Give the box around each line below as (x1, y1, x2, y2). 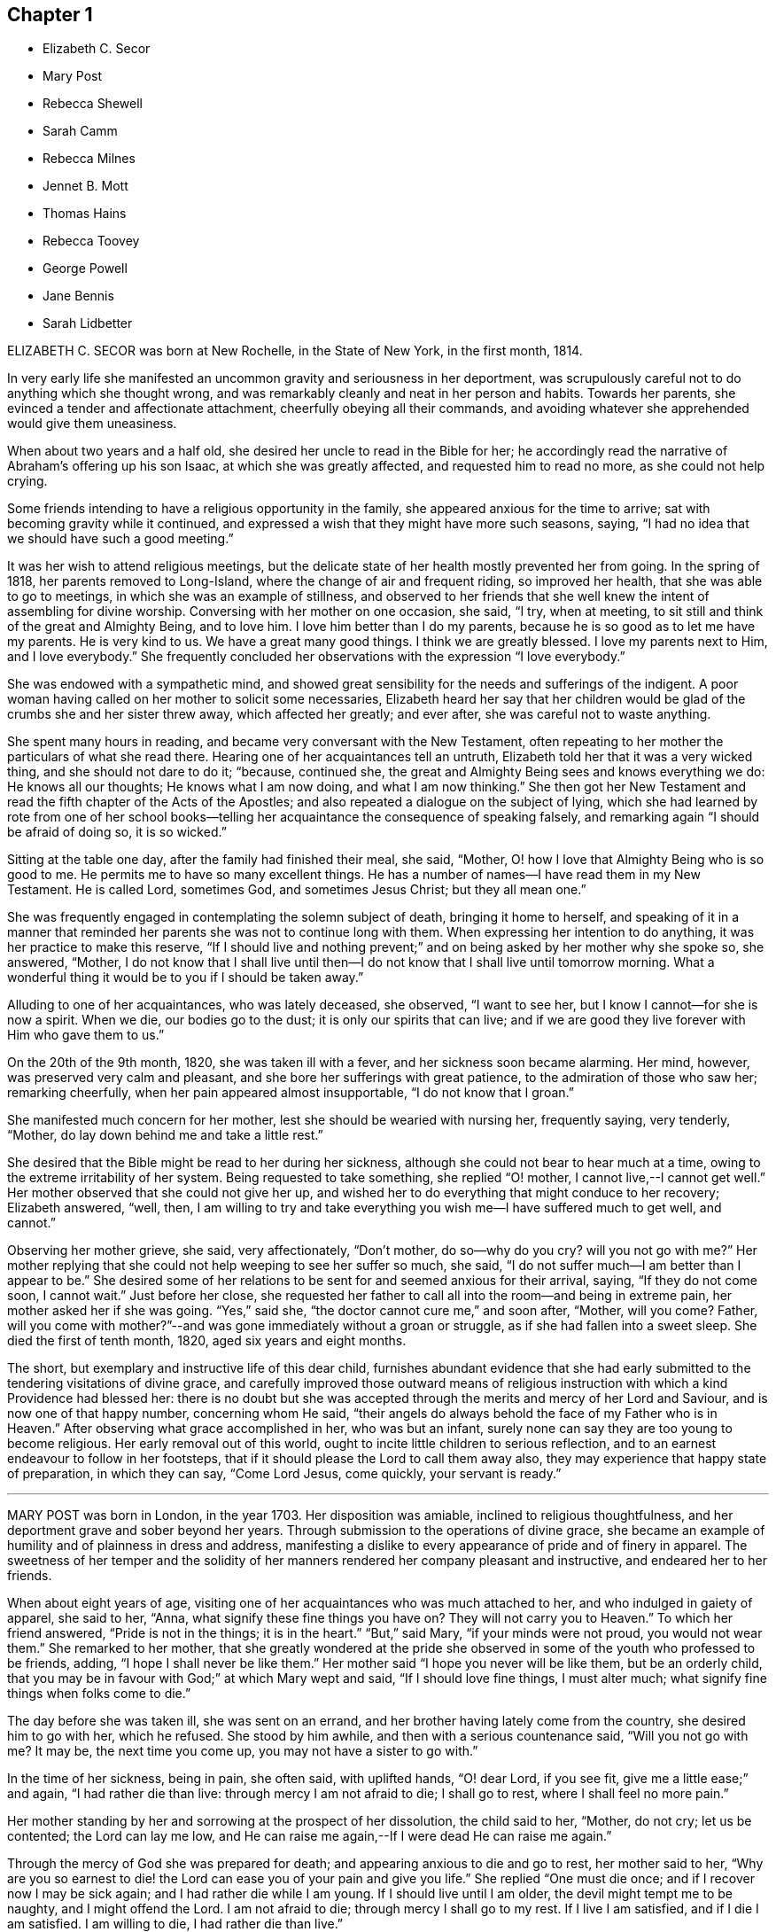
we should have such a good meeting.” (7, 531, 234, 547)
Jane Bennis (43, 288, 114, 304)
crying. (7, 473, 48, 489)
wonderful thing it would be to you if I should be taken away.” (7, 970, 364, 985)
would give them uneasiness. (7, 416, 177, 432)
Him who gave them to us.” (7, 1027, 165, 1043)
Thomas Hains (43, 206, 127, 222)
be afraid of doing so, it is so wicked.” (7, 824, 227, 840)
